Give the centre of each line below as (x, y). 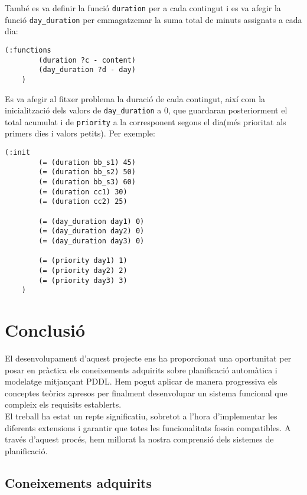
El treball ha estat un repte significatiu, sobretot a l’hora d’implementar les (141, 416)
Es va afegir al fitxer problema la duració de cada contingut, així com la (135, 98)
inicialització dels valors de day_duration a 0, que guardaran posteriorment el (146, 110)
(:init (17, 153)
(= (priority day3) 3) (83, 280)
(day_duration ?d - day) (87, 70)
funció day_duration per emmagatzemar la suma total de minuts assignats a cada (153, 19)
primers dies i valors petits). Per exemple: (80, 133)
